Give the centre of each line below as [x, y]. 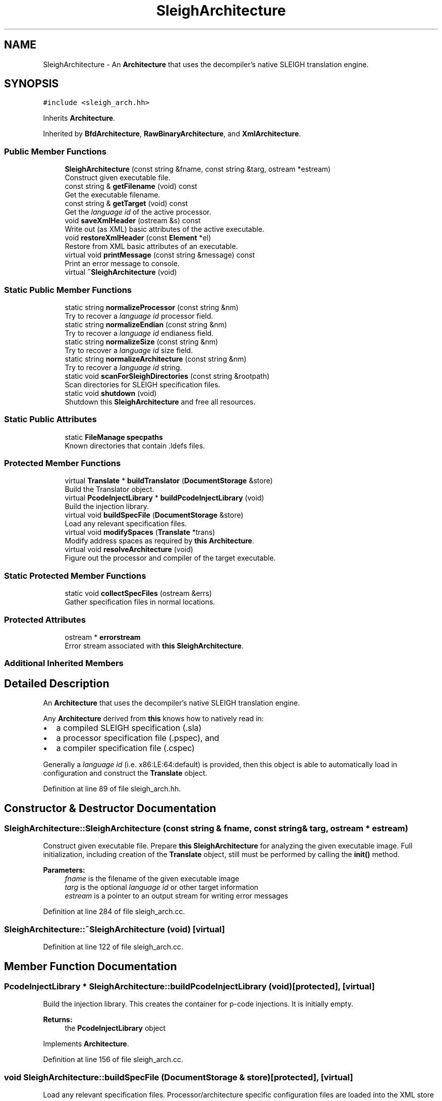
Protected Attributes [45, 619]
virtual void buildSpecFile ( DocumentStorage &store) [154, 515]
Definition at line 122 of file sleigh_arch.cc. [113, 947]
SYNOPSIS [32, 84]
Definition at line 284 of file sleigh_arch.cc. [114, 912]
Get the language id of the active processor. [138, 212]
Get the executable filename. [113, 195]
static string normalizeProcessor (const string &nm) [152, 307]
